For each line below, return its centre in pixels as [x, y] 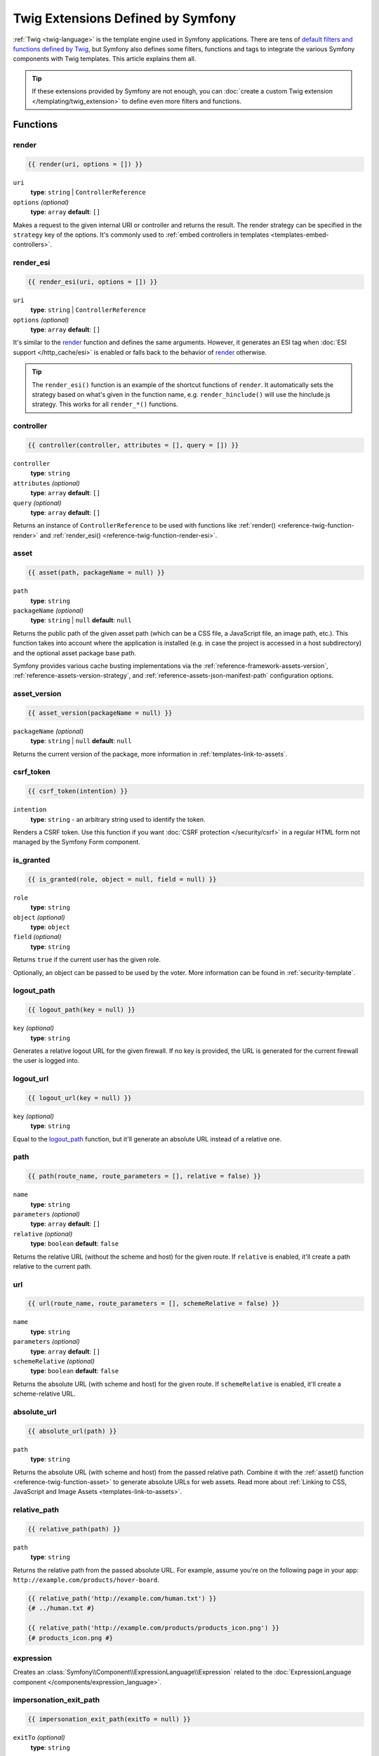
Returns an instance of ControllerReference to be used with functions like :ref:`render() [145, 525]
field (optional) [37, 937]
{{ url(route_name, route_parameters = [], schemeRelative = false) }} [154, 1304]
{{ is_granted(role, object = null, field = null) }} [122, 879]
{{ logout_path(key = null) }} [82, 1010]
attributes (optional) [46, 483]
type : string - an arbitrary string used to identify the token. [118, 819]
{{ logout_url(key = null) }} [80, 1098]
